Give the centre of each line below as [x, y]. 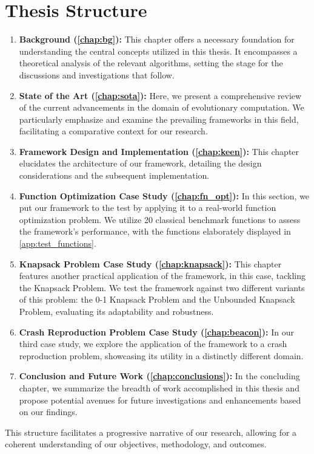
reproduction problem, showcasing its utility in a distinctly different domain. [161, 355]
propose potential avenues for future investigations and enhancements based [160, 400]
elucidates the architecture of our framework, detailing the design [140, 163]
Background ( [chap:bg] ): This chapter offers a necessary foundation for [157, 39]
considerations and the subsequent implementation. [114, 175]
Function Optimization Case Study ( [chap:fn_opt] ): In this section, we [164, 195]
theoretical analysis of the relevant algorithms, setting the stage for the [151, 63]
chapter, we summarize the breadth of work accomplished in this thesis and [159, 387]
